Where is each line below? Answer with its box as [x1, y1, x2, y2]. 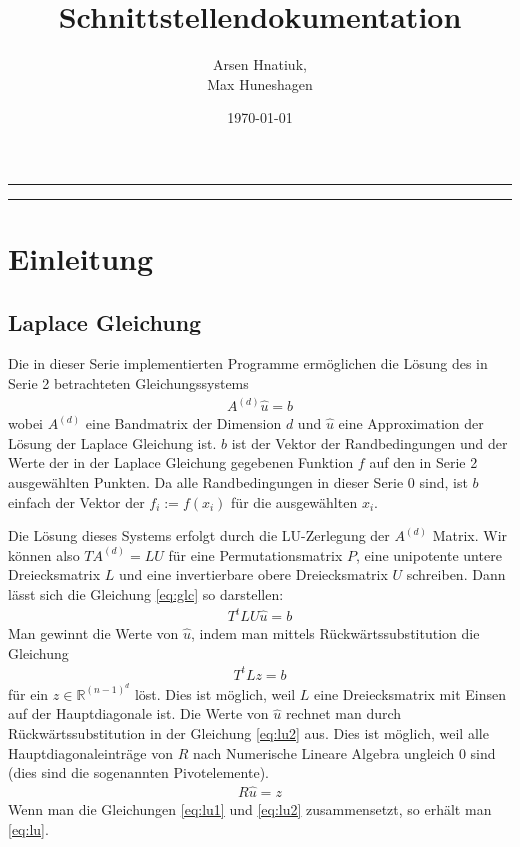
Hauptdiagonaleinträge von [8, 742, 173, 763]
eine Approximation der [338, 413, 484, 434]
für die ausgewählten [231, 491, 358, 512]
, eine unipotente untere [355, 544, 502, 565]
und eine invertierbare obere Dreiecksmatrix [119, 564, 388, 585]
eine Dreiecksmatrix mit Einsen [314, 683, 507, 704]
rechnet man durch [285, 703, 402, 724]
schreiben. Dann [406, 564, 506, 585]
